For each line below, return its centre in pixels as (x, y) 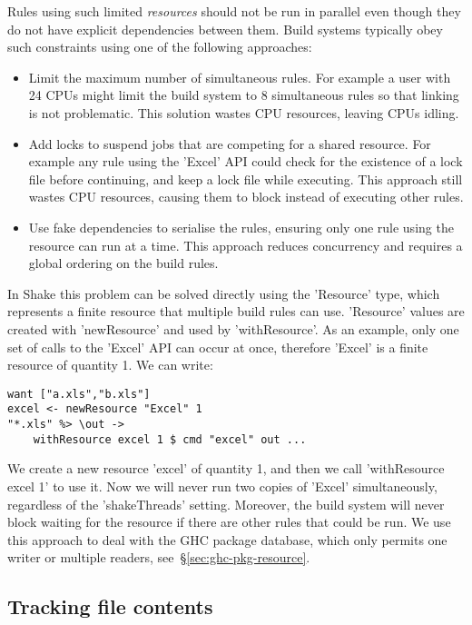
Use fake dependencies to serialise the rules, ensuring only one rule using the (241, 227)
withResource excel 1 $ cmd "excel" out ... (170, 439)
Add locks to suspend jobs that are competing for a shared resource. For (230, 143)
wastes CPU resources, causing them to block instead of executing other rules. (246, 197)
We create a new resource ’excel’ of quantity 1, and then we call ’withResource (226, 468)
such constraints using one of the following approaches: (160, 47)
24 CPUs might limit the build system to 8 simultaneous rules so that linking (244, 95)
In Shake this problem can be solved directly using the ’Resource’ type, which (224, 293)
